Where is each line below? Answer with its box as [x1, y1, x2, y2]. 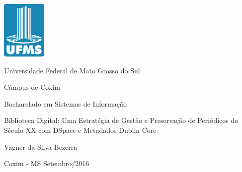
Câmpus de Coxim [4, 82, 60, 92]
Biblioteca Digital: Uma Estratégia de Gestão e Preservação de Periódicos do [4, 115, 239, 125]
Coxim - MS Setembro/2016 [4, 158, 89, 169]
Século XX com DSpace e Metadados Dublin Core [4, 124, 157, 135]
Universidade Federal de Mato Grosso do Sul [4, 65, 140, 75]
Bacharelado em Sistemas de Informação [4, 98, 127, 109]
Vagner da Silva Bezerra [4, 141, 78, 152]
